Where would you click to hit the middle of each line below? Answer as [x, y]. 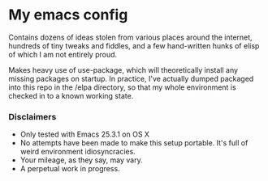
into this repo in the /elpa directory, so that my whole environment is [123, 87]
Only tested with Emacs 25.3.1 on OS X [85, 134]
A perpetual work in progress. [70, 169]
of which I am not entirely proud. [63, 54]
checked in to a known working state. [71, 95]
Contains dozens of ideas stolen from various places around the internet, [131, 37]
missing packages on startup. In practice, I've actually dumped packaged [131, 78]
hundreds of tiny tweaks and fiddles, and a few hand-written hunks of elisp [134, 45]
